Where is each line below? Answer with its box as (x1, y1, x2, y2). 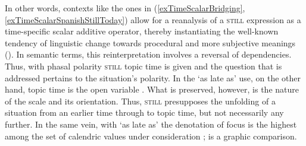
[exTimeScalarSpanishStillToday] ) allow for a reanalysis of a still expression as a (5, 13, 301, 26)
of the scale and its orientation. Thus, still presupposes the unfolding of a (5, 94, 276, 107)
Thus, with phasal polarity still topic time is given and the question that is (5, 59, 282, 72)
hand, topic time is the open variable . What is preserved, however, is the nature (5, 83, 299, 96)
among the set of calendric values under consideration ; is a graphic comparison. (5, 129, 297, 142)
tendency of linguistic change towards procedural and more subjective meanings (5, 36, 296, 49)
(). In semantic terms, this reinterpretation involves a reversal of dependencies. (5, 48, 292, 61)
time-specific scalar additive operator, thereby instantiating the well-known (5, 25, 279, 37)
